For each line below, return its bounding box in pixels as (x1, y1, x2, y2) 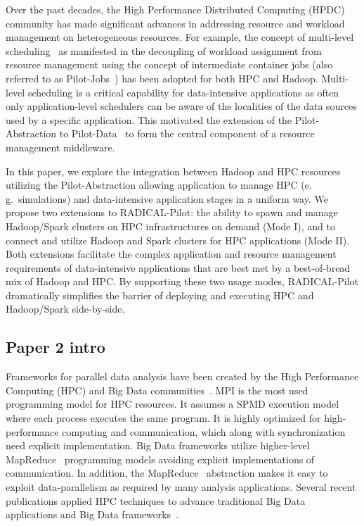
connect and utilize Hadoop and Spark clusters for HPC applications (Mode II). (6, 232, 350, 247)
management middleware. (6, 139, 115, 154)
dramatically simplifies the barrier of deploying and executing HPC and (6, 287, 314, 302)
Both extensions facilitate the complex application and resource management (6, 246, 337, 261)
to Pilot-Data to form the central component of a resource (59, 126, 315, 141)
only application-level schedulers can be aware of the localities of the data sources (6, 99, 357, 113)
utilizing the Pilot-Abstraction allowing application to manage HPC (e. (6, 177, 312, 192)
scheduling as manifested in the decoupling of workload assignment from (6, 43, 322, 58)
